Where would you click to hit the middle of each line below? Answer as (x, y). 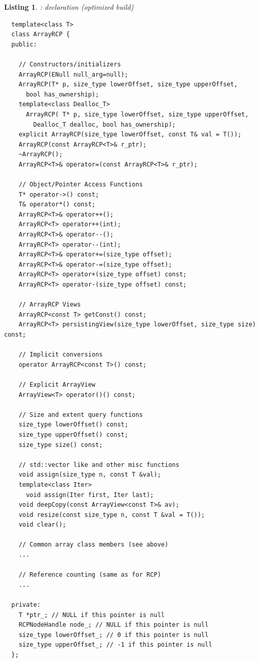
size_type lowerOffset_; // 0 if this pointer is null (113, 635)
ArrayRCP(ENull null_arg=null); (73, 74)
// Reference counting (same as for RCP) (90, 575)
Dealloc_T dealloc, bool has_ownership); (105, 124)
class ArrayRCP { (41, 34)
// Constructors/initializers (70, 64)
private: (26, 605)
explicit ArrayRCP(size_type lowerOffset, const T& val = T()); (130, 135)
